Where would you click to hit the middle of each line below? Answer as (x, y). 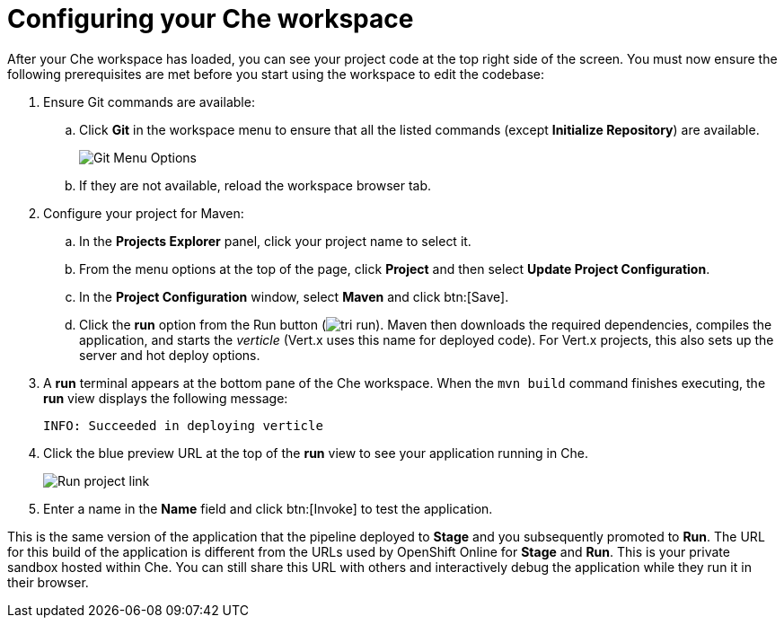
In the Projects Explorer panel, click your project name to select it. (275, 241)
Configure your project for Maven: (144, 213)
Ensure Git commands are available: (149, 101)
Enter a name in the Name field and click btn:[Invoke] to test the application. (268, 508)
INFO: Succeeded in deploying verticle (183, 425)
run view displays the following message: (166, 398)
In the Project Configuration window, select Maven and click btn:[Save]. (294, 296)
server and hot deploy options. (170, 355)
